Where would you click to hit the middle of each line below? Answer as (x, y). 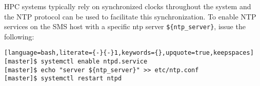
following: (19, 36)
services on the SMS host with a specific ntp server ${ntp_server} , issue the (125, 26)
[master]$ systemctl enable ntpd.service (76, 62)
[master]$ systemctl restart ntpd (63, 79)
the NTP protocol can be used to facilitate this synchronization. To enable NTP (130, 16)
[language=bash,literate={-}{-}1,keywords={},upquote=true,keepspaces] (129, 53)
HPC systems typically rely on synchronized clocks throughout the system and (128, 6)
